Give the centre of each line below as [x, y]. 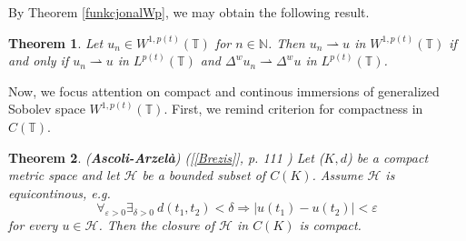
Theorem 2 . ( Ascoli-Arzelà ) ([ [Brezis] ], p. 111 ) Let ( [166, 157]
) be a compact [387, 157]
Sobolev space [47, 109]
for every [33, 225]
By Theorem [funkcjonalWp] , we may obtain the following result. [189, 12]
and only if [39, 60]
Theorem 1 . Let [56, 42]
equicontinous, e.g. [59, 192]
